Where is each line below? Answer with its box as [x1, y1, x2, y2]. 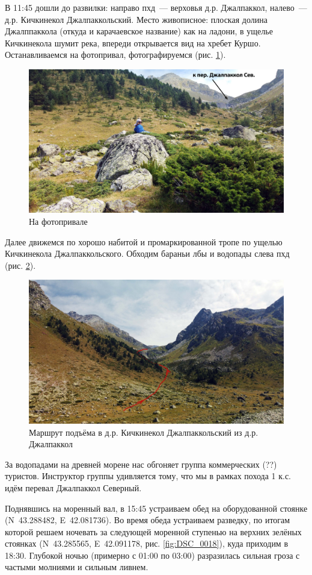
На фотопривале [29, 215, 88, 228]
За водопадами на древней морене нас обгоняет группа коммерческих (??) [5, 457, 277, 470]
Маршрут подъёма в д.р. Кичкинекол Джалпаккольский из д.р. [29, 426, 258, 438]
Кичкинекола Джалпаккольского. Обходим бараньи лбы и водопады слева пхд [5, 247, 290, 260]
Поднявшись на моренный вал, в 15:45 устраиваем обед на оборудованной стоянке [5, 501, 308, 514]
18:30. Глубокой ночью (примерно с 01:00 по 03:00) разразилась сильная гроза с [5, 548, 300, 561]
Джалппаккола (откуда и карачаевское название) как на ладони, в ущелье [5, 25, 273, 37]
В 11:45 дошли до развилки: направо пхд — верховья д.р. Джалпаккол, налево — [5, 1, 307, 13]
